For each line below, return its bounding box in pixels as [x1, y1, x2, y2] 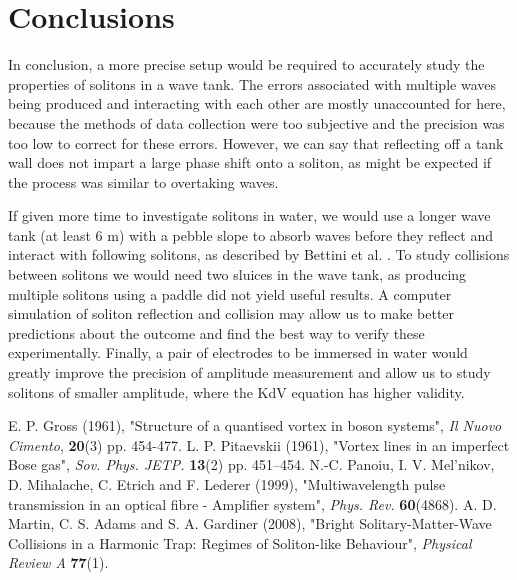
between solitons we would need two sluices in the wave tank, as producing [8, 264, 467, 285]
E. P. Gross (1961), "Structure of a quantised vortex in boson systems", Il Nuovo [8, 415, 502, 436]
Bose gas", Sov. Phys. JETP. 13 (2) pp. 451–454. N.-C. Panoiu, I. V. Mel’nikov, [8, 454, 495, 475]
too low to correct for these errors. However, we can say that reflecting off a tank [8, 132, 504, 153]
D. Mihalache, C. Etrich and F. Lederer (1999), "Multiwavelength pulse [8, 474, 446, 494]
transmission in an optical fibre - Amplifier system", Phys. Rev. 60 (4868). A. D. [8, 493, 497, 514]
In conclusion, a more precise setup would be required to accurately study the [8, 54, 485, 75]
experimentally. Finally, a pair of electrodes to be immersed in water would [8, 342, 468, 363]
